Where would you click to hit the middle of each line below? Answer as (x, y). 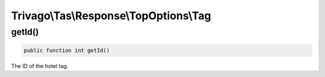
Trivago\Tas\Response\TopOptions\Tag (111, 16)
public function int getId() (67, 50)
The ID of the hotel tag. (40, 66)
